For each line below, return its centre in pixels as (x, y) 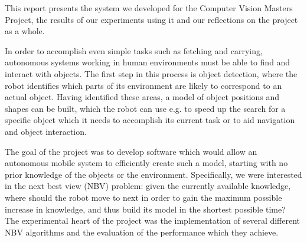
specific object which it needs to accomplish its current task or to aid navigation (150, 120)
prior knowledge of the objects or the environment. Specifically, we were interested (153, 174)
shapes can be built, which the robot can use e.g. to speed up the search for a (145, 108)
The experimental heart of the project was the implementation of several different (153, 221)
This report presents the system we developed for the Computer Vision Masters (149, 8)
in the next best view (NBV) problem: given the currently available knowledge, (148, 186)
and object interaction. (46, 131)
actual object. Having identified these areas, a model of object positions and (142, 97)
